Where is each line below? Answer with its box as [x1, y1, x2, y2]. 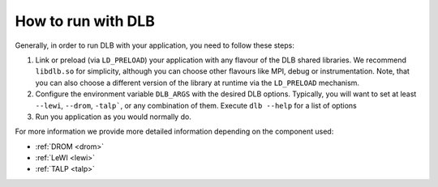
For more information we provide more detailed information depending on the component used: [15, 126, 334, 137]
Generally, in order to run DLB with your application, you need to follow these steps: [15, 40, 295, 50]
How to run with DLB [15, 12, 156, 30]
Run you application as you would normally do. [35, 112, 192, 121]
